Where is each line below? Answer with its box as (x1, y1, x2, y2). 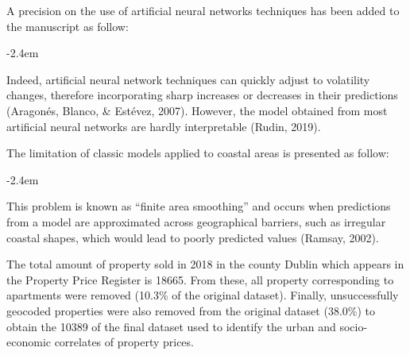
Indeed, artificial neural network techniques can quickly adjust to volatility (6, 71, 370, 87)
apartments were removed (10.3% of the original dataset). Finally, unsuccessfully (6, 287, 399, 303)
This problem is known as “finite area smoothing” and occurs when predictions (6, 198, 391, 214)
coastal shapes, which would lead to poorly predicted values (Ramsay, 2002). (6, 229, 379, 245)
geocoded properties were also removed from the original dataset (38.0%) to (6, 302, 375, 318)
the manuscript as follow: (6, 17, 129, 34)
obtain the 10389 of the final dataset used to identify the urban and (6, 318, 336, 334)
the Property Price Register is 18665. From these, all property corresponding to (6, 271, 394, 287)
